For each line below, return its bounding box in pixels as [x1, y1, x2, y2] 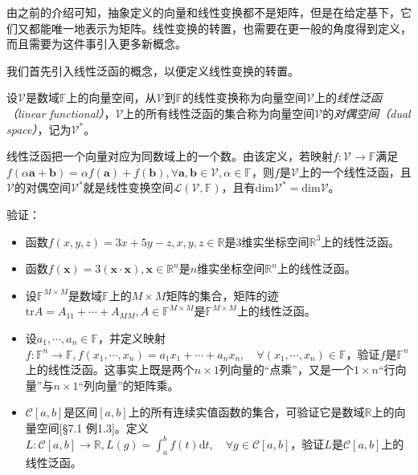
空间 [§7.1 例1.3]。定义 [36, 419, 149, 436]
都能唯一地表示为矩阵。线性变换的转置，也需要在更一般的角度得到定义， [28, 19, 412, 36]
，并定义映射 [97, 329, 166, 346]
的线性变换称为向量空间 [182, 89, 307, 106]
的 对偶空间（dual [322, 104, 411, 121]
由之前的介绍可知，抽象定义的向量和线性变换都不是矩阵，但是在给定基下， [6, 4, 400, 20]
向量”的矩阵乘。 [94, 376, 179, 393]
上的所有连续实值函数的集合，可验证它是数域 [128, 404, 365, 420]
